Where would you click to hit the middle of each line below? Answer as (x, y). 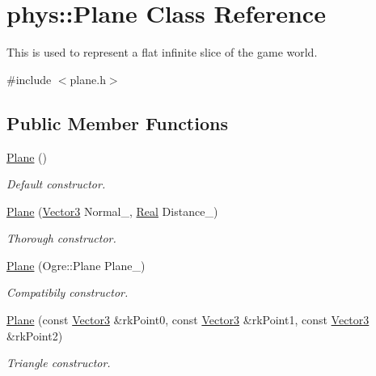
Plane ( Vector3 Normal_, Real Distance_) (112, 211)
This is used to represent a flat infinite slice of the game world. (162, 52)
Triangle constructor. (59, 363)
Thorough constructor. (61, 238)
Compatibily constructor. (68, 292)
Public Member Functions (117, 123)
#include (29, 79)
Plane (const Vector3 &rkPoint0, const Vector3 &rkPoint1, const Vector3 (188, 320)
